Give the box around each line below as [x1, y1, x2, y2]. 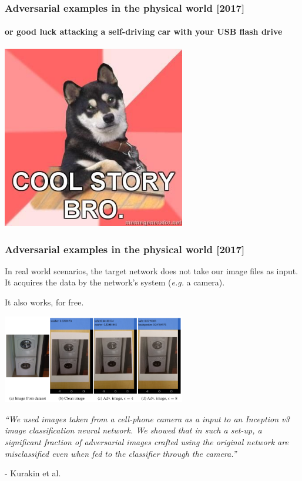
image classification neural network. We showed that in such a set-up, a [5, 424, 262, 436]
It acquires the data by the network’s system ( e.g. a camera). [5, 276, 225, 288]
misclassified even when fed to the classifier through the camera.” [5, 447, 237, 459]
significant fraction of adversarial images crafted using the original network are [5, 436, 288, 448]
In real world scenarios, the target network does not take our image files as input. [5, 264, 298, 277]
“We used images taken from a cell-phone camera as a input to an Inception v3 [5, 412, 290, 425]
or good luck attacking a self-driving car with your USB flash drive [5, 25, 283, 38]
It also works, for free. [5, 296, 84, 308]
